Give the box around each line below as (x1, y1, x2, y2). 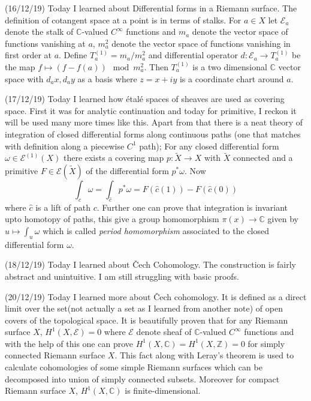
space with (5, 72, 44, 85)
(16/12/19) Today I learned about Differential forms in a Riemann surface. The (5, 2, 297, 14)
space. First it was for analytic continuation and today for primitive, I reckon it (5, 104, 297, 116)
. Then (144, 60, 168, 73)
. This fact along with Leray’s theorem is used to (114, 349, 294, 361)
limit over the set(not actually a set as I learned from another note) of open (5, 302, 283, 315)
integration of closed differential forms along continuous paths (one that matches (5, 127, 301, 140)
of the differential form (86, 164, 169, 176)
